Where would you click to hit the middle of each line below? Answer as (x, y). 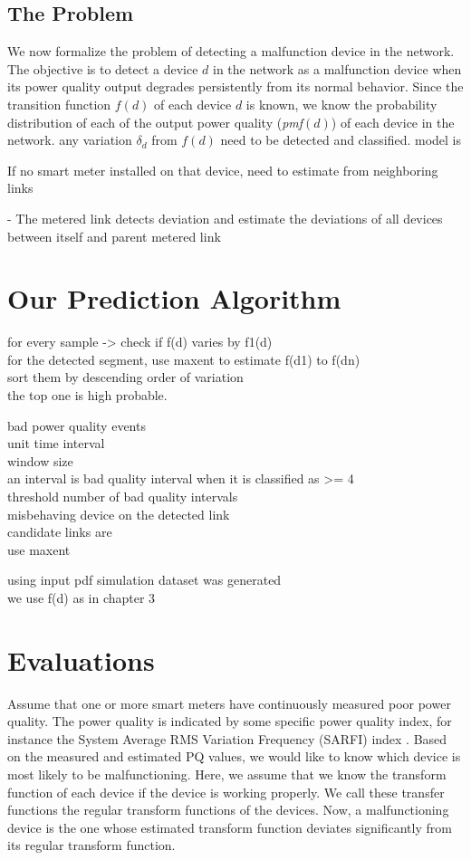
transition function (59, 104)
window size (40, 460)
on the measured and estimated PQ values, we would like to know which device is (234, 756)
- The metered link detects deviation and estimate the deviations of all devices (225, 218)
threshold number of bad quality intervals (123, 497)
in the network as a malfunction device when (337, 68)
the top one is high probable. (87, 395)
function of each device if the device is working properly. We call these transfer (226, 792)
